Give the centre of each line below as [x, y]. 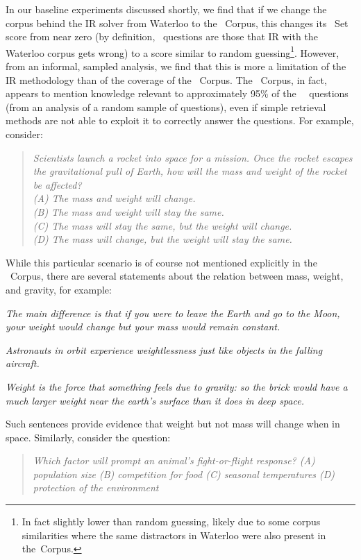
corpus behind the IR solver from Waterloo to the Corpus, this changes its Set [177, 23]
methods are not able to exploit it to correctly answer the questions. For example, [180, 120]
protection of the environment [96, 487]
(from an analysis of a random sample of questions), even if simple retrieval [166, 107]
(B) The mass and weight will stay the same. [128, 211]
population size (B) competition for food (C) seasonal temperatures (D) [184, 474]
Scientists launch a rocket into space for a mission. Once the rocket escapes [193, 157]
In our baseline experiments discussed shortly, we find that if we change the [166, 9]
